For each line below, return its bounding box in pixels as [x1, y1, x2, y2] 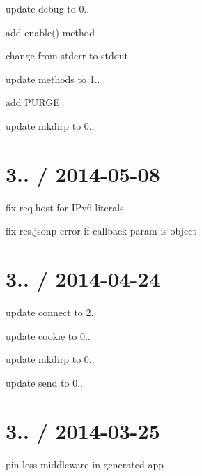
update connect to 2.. [6, 305, 97, 319]
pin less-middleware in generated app [6, 456, 164, 471]
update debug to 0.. [6, 1, 90, 15]
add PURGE [6, 95, 60, 110]
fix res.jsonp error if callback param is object [6, 223, 196, 238]
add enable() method [6, 24, 95, 39]
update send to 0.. [6, 375, 83, 389]
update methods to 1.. [6, 71, 100, 86]
